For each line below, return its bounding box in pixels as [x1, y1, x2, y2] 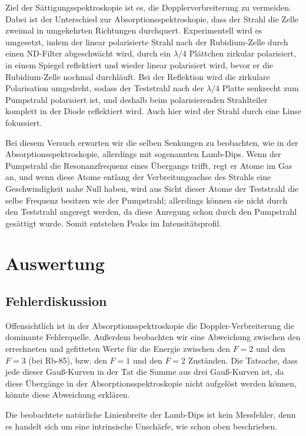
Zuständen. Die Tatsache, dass [188, 354, 298, 366]
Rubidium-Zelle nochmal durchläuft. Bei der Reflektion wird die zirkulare [5, 70, 270, 82]
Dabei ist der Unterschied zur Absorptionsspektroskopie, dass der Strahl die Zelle [5, 12, 299, 25]
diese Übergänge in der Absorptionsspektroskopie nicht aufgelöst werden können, [5, 377, 297, 389]
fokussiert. [5, 116, 42, 128]
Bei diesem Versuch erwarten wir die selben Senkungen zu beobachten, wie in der [5, 136, 298, 148]
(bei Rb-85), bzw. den [28, 354, 107, 366]
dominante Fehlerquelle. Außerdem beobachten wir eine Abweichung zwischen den [5, 331, 301, 343]
